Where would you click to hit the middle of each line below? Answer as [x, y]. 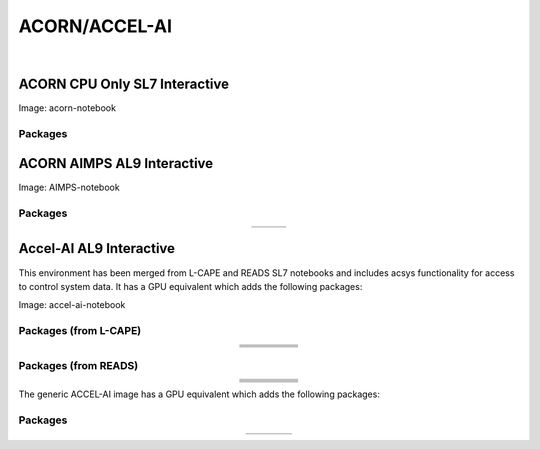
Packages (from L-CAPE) [80, 331]
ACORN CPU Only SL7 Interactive [124, 84]
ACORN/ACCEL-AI [95, 26]
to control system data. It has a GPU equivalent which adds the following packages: [190, 286]
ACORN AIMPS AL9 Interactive [116, 163]
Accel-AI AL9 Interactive [96, 248]
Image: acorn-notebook [67, 108]
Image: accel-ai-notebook [72, 305]
